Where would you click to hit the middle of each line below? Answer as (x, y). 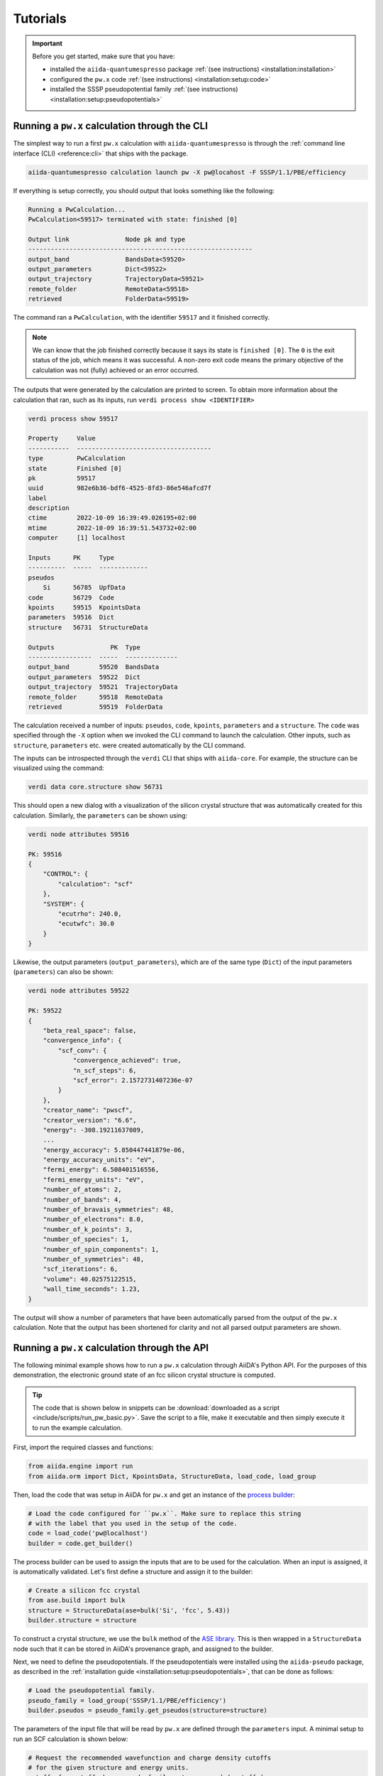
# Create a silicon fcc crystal (84, 1591)
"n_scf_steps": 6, (105, 1070)
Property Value (62, 438)
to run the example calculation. (77, 1427)
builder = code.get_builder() (81, 1543)
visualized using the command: (59, 768)
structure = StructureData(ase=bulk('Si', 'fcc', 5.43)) (129, 1610)
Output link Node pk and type (107, 239)
